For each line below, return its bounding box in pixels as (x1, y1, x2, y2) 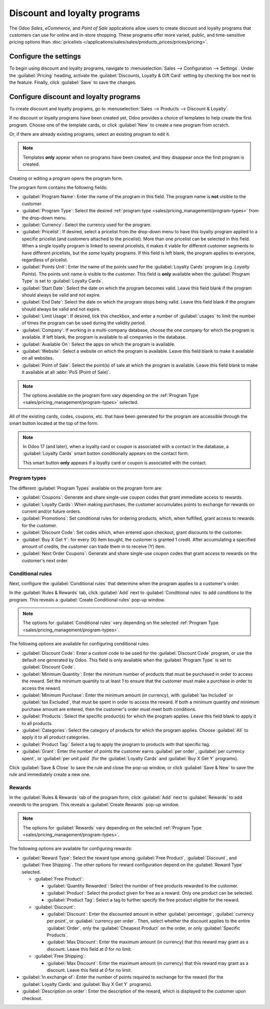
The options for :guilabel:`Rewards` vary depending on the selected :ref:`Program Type (22, 824, 202, 830)
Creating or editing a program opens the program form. (9, 175, 123, 181)
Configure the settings (9, 52, 81, 61)
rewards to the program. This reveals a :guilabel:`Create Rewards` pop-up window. (9, 801, 179, 807)
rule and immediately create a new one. (9, 772, 91, 778)
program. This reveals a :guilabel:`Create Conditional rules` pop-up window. (9, 597, 165, 603)
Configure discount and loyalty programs (9, 92, 141, 101)
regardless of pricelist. (21, 256, 68, 263)
